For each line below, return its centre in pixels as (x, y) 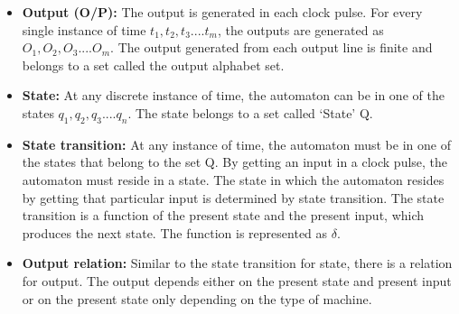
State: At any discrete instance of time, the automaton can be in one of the (233, 95)
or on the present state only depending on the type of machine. (197, 298)
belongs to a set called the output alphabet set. (153, 65)
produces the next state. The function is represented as (175, 232)
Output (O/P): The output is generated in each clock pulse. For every (222, 12)
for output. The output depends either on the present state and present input (237, 280)
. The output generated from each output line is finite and (272, 47)
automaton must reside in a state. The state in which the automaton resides (233, 179)
